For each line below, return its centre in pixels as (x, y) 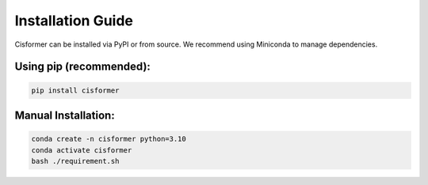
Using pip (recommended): (82, 67)
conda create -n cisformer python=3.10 (109, 139)
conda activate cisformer (82, 150)
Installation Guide (74, 21)
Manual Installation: (65, 115)
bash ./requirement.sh (75, 161)
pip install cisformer (75, 90)
